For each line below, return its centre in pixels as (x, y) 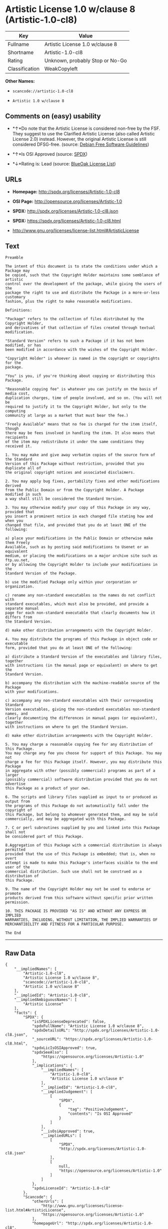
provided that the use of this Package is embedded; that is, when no (80, 854)
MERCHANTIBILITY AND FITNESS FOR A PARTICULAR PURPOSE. (64, 924)
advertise (15, 784)
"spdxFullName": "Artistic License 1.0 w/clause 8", (88, 1026)
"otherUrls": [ (48, 1201)
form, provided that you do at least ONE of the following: (69, 648)
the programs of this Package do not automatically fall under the (77, 806)
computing (15, 411)
